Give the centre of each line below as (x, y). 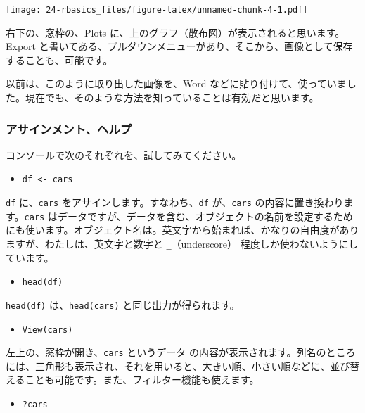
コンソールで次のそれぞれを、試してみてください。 (124, 154)
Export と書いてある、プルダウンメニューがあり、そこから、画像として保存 (179, 46)
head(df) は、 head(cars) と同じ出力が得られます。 (123, 304)
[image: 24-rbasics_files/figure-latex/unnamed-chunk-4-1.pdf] (157, 10)
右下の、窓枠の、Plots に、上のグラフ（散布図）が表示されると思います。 (175, 32)
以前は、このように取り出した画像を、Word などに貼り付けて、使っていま (176, 83)
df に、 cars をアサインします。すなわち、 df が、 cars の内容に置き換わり (175, 202)
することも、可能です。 (59, 59)
